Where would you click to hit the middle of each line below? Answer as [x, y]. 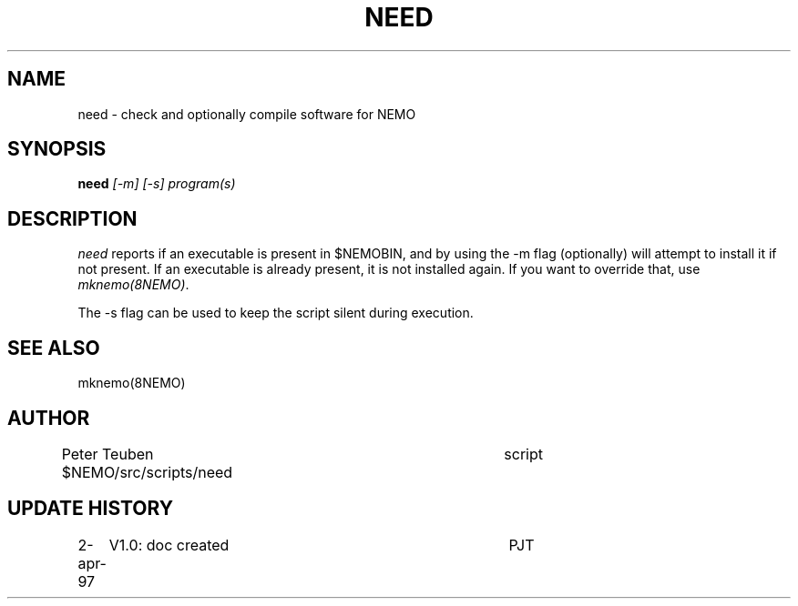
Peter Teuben [107, 454]
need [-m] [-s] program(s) [157, 184]
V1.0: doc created [169, 545]
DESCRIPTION [72, 218]
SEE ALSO [54, 348]
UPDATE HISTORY [91, 509]
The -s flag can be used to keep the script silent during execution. [276, 313]
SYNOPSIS [57, 149]
